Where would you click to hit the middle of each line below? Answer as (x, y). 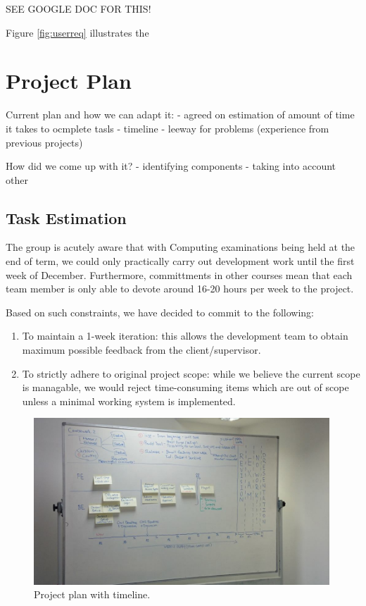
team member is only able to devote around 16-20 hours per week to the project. (180, 289)
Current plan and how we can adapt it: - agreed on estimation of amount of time (180, 115)
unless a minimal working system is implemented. (129, 401)
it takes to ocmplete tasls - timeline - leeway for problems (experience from (168, 128)
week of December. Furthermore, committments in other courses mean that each (179, 274)
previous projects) (44, 142)
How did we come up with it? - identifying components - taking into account (171, 166)
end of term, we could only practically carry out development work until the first (180, 261)
